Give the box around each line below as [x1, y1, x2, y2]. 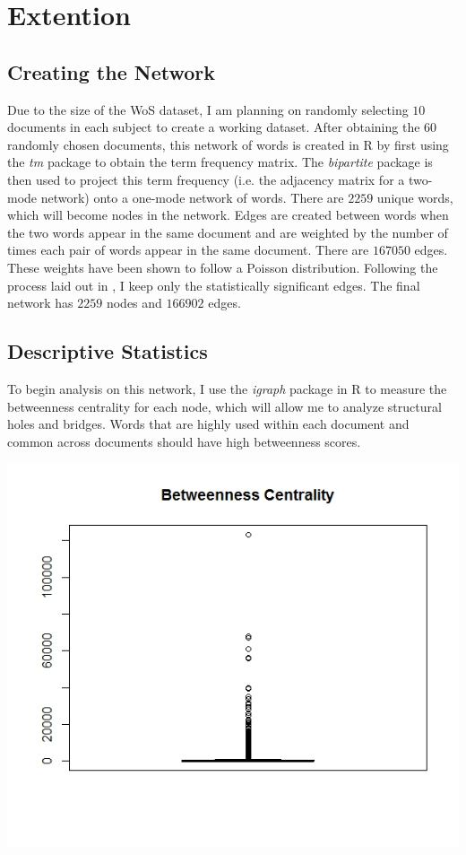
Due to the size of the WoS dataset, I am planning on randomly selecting [7, 100, 409, 118]
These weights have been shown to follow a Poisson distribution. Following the [7, 257, 438, 276]
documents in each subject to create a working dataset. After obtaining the [7, 118, 420, 136]
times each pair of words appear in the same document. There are [7, 240, 369, 259]
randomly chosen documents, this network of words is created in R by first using [7, 135, 449, 153]
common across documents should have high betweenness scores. [7, 432, 361, 450]
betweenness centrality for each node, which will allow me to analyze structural [7, 397, 442, 415]
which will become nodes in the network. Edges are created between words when [7, 205, 449, 224]
